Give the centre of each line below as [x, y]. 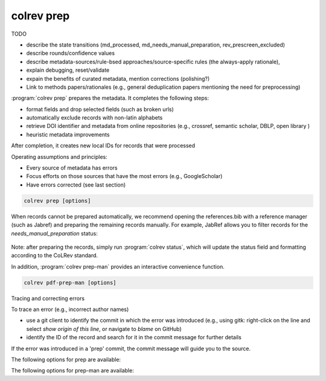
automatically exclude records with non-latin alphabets [94, 118]
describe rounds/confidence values [70, 53]
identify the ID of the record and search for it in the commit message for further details [134, 338]
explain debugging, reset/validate [68, 70]
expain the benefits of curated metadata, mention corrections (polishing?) [118, 78]
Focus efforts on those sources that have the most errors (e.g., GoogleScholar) [124, 176]
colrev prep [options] [57, 200]
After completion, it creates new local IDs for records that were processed [103, 146]
